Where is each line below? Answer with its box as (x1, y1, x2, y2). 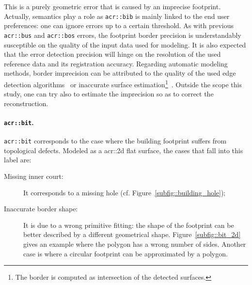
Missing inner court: (4, 171, 63, 181)
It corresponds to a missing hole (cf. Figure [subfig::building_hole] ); (23, 187, 226, 197)
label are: (4, 155, 31, 165)
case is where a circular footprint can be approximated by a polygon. (23, 248, 228, 258)
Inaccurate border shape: (4, 204, 78, 214)
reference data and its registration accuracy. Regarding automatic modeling (4, 58, 228, 68)
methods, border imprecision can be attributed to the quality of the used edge (4, 68, 236, 78)
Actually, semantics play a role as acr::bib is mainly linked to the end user (4, 11, 230, 21)
